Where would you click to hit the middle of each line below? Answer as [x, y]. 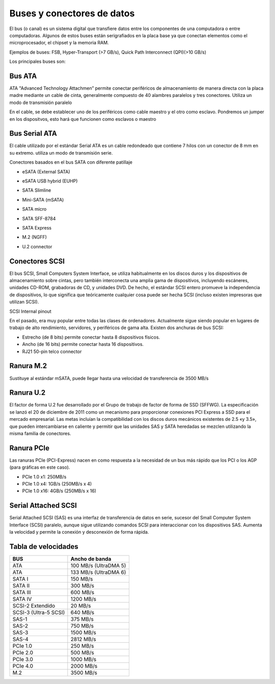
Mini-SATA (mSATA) [43, 199]
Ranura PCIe [30, 448]
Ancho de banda [91, 559]
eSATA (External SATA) [46, 171]
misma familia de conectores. [40, 433]
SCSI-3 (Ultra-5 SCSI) [39, 613]
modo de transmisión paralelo [41, 103]
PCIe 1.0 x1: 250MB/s [44, 476]
